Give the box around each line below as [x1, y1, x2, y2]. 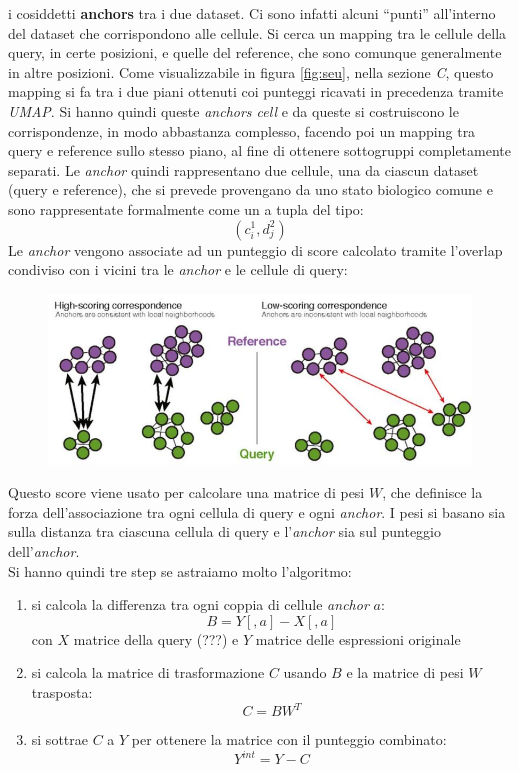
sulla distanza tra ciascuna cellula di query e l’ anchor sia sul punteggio [8, 521, 441, 542]
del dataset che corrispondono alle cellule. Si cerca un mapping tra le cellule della [8, 22, 507, 43]
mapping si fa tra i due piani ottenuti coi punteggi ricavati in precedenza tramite [8, 81, 504, 102]
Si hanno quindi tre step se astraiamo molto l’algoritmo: [8, 560, 352, 581]
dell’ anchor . [8, 540, 80, 561]
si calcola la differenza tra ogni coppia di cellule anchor [31, 594, 369, 615]
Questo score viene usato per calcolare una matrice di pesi [8, 482, 365, 503]
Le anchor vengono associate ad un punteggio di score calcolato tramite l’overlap [8, 239, 503, 260]
